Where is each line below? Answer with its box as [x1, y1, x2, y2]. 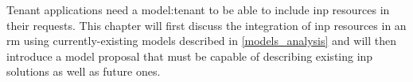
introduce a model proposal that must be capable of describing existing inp [6, 47, 373, 64]
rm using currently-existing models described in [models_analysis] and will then [6, 32, 396, 49]
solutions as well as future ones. [6, 63, 161, 80]
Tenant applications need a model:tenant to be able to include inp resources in [6, 2, 390, 17]
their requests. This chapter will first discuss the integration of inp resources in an [6, 17, 407, 33]
